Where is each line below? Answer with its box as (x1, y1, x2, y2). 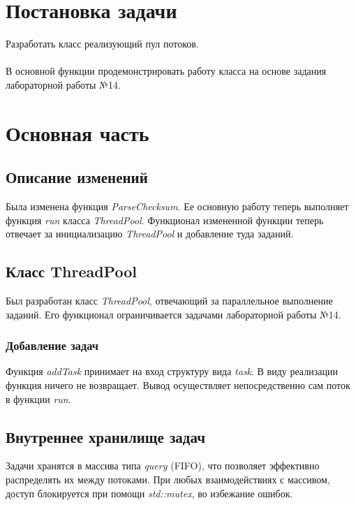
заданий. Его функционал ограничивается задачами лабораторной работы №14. (6, 307, 341, 321)
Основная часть (6, 118, 149, 147)
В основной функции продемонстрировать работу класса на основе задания (6, 64, 327, 78)
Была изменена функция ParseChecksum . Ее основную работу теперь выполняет (6, 199, 349, 214)
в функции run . (6, 391, 71, 406)
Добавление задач (6, 337, 99, 354)
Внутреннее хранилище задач (6, 425, 205, 447)
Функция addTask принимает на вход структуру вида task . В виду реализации (6, 364, 338, 379)
